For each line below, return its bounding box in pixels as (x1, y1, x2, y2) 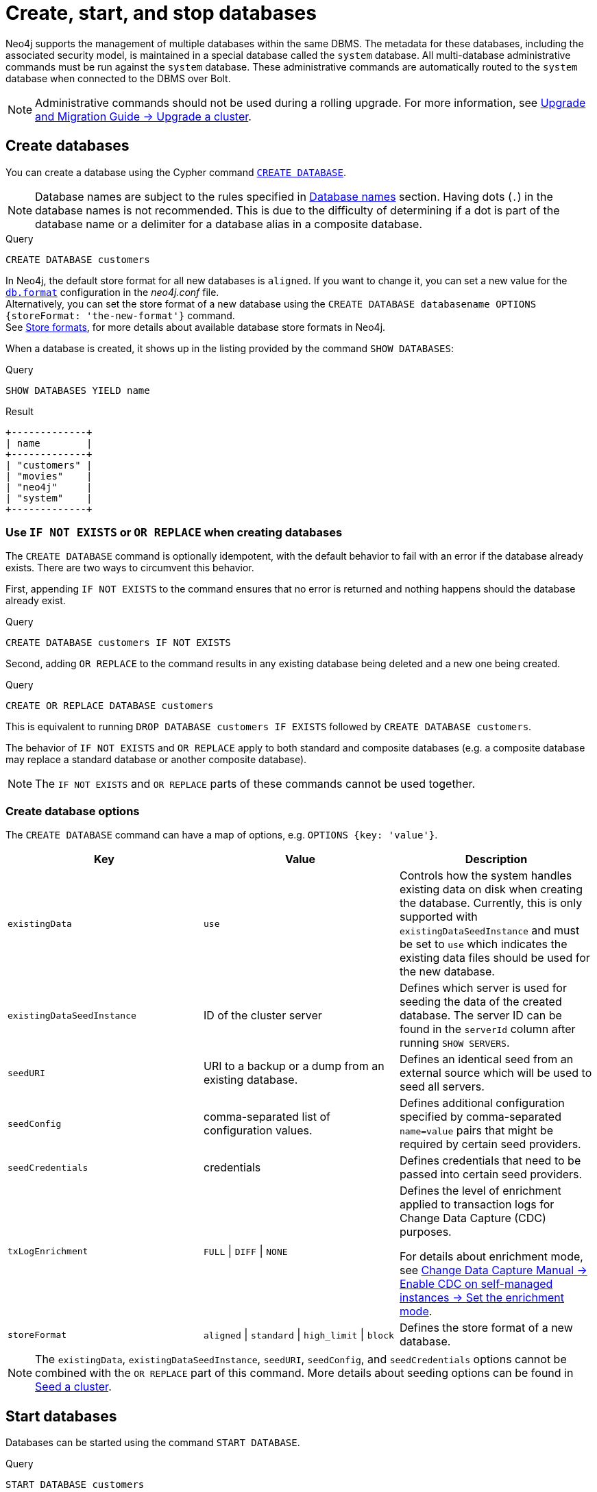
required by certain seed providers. (399, 1137, 581, 1152)
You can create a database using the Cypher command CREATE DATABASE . (5, 166, 346, 178)
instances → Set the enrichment (399, 1291, 564, 1305)
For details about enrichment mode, (399, 1249, 583, 1264)
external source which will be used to (399, 1066, 592, 1080)
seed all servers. (399, 1080, 485, 1094)
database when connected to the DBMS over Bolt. (5, 72, 231, 84)
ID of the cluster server (203, 1008, 322, 1023)
